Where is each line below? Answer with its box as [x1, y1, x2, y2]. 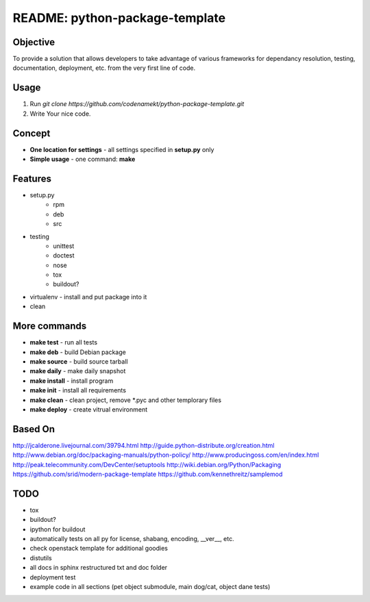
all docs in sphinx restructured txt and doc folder [29, 564, 168, 572]
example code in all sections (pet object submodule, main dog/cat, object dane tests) [29, 583, 271, 590]
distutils [29, 553, 52, 562]
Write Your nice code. [29, 110, 91, 118]
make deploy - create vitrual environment [29, 405, 148, 414]
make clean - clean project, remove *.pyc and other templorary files [29, 396, 222, 404]
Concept [12, 127, 51, 139]
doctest [53, 251, 75, 260]
